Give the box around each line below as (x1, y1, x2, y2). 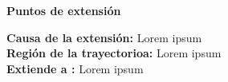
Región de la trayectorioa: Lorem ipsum (6, 45, 222, 61)
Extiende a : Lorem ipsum (6, 60, 144, 76)
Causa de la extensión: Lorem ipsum (6, 29, 202, 45)
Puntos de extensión (6, 2, 121, 18)
